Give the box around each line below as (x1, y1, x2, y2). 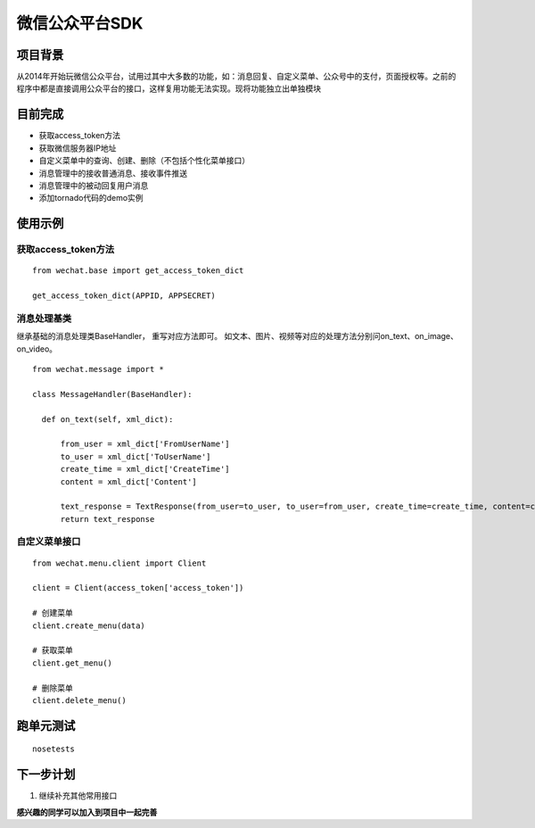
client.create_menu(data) (32, 620, 146, 631)
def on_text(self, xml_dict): (41, 414, 174, 424)
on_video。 (16, 344, 58, 354)
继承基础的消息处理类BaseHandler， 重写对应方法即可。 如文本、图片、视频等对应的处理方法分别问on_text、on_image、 (16, 331, 459, 342)
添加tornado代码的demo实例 (38, 193, 144, 203)
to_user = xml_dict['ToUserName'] (60, 451, 211, 461)
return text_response (60, 514, 155, 524)
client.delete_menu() (32, 695, 127, 705)
